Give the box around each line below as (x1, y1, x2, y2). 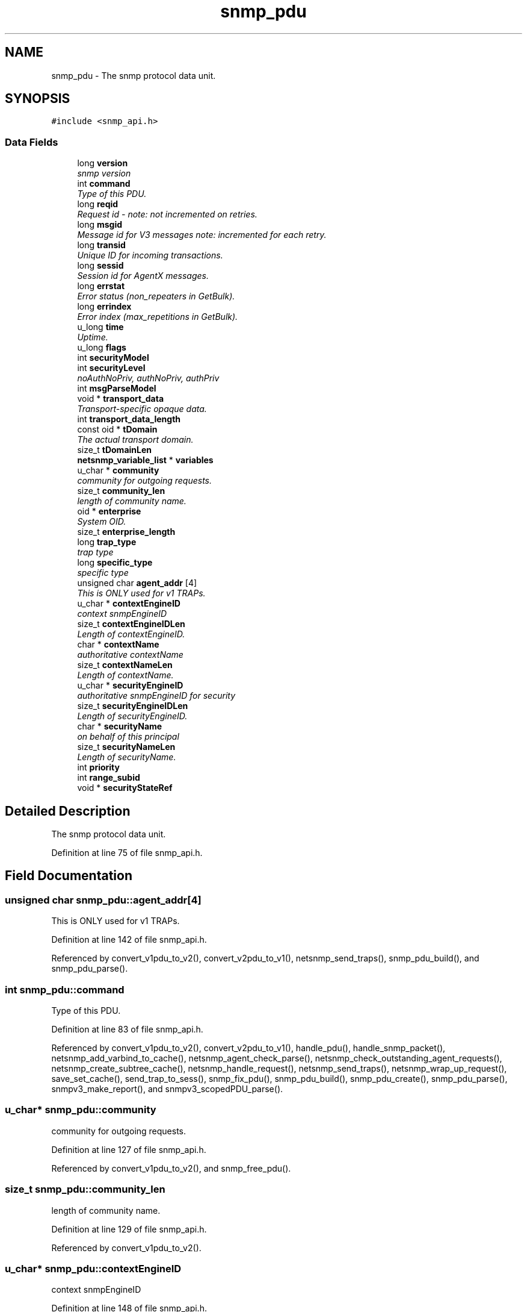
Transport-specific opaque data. (77, 404, 207, 414)
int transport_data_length (77, 414, 181, 425)
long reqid (77, 199, 119, 210)
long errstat (77, 281, 125, 292)
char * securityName (77, 721, 162, 732)
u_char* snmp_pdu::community (5, 1104, 156, 1116)
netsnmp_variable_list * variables (77, 455, 214, 466)
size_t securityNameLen (77, 742, 176, 752)
